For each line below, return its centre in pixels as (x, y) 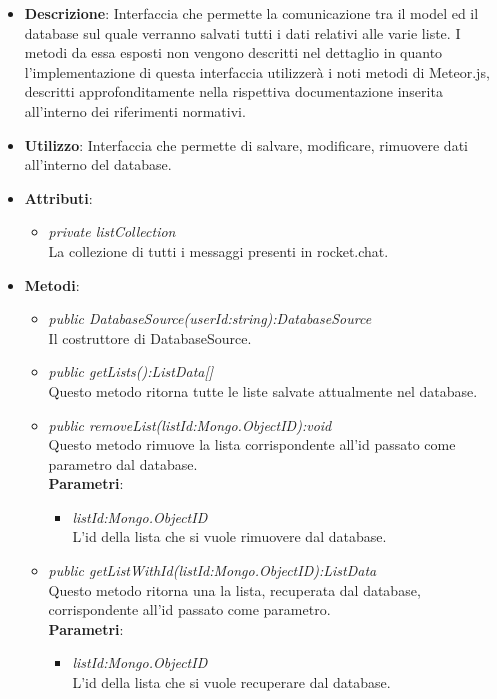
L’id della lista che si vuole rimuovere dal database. (229, 536)
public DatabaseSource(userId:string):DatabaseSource (210, 318)
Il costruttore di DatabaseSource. (150, 337)
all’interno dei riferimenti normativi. (135, 110)
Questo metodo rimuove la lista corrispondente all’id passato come (252, 444)
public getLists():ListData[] (131, 371)
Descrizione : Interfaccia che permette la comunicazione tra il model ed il (251, 13)
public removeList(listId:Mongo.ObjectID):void (190, 424)
